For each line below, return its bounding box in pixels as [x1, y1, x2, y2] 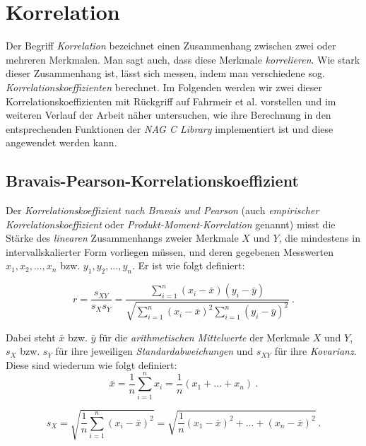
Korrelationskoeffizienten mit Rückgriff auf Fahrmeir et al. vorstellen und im [6, 93, 336, 108]
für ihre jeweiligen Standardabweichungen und [55, 344, 254, 358]
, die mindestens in [278, 230, 360, 245]
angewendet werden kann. [6, 135, 117, 150]
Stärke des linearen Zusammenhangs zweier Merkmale [6, 230, 239, 245]
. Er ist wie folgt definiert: [131, 258, 245, 273]
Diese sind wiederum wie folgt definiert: [6, 357, 177, 372]
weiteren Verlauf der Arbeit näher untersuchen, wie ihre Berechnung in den [6, 107, 331, 122]
